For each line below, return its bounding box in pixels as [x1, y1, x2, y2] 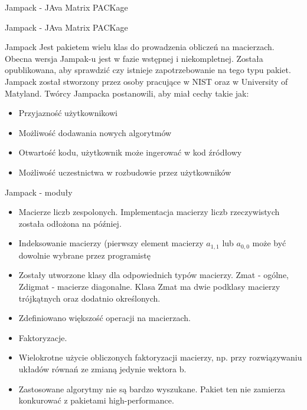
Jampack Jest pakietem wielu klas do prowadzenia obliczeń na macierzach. [5, 41, 275, 53]
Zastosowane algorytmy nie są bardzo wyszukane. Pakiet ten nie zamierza [18, 382, 286, 395]
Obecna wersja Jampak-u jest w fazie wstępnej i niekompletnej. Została [5, 52, 263, 64]
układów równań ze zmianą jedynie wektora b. [18, 362, 187, 375]
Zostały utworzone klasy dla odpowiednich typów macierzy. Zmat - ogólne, [18, 269, 289, 281]
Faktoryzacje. [18, 331, 67, 343]
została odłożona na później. [18, 217, 122, 229]
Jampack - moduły [5, 186, 73, 198]
